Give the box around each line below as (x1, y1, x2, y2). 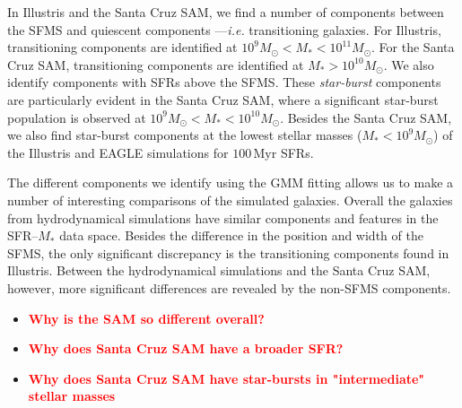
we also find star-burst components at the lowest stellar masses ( (7, 126, 362, 144)
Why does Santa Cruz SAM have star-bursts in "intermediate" (28, 369, 425, 387)
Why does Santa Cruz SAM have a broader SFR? (28, 339, 344, 358)
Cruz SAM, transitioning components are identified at (7, 55, 304, 74)
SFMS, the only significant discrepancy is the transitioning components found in (7, 243, 449, 262)
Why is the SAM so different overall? (28, 308, 265, 327)
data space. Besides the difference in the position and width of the (59, 226, 423, 245)
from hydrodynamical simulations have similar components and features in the (7, 208, 439, 227)
